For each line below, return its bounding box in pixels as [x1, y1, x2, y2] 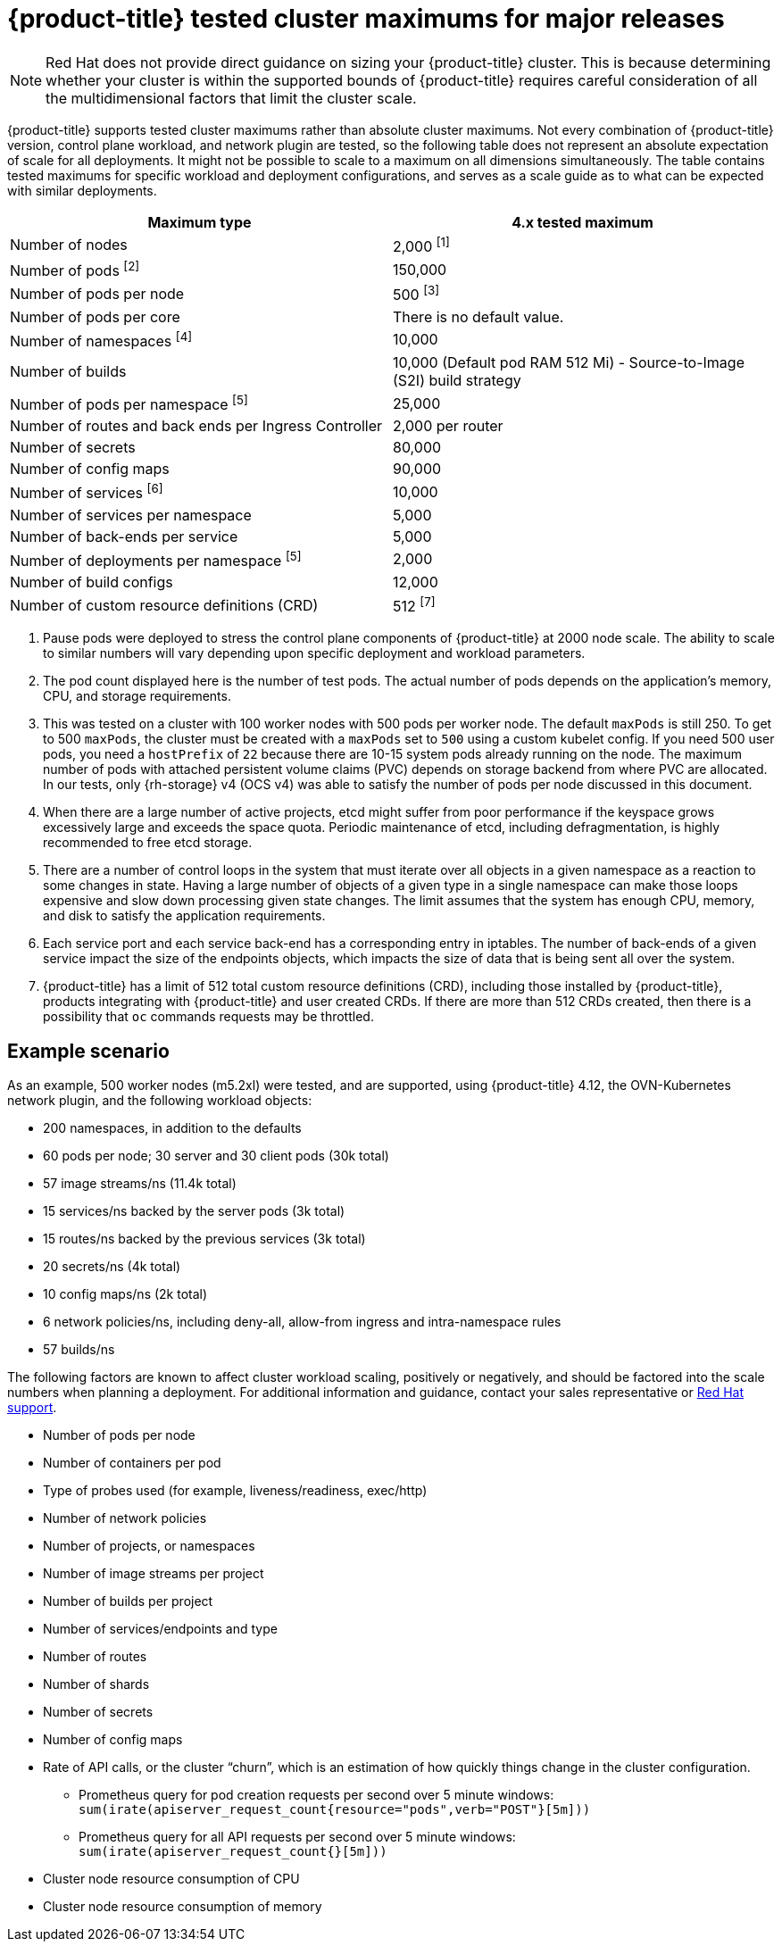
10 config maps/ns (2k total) [43, 1286, 208, 1302]
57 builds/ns [43, 1342, 115, 1358]
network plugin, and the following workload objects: [7, 1093, 312, 1109]
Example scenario [7, 1039, 170, 1062]
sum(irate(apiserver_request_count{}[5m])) [79, 1844, 387, 1859]
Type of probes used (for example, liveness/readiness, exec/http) [43, 1483, 428, 1499]
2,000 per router [393, 417, 503, 436]
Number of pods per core [10, 307, 180, 326]
